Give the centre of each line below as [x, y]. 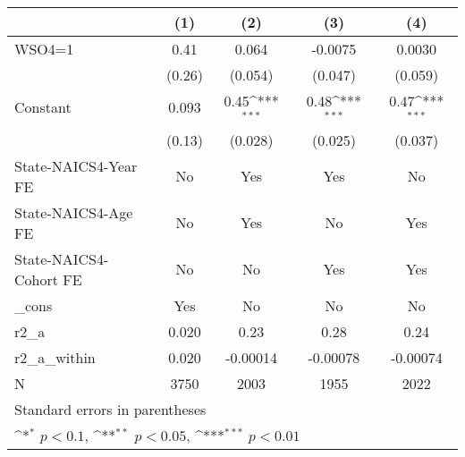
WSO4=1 [44, 49]
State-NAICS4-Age [74, 212]
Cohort [36, 279]
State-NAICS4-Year [76, 165]
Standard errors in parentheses [110, 409]
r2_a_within [55, 357]
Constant [43, 107]
